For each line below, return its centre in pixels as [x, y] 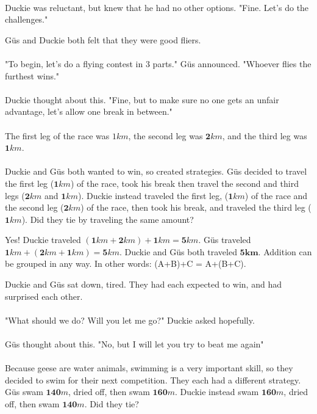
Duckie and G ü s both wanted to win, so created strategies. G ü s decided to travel [156, 171]
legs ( [15, 195]
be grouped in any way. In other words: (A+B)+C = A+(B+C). [126, 263]
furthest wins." [32, 75]
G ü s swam [24, 392]
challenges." [27, 19]
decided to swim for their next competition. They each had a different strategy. [153, 379]
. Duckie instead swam [217, 392]
